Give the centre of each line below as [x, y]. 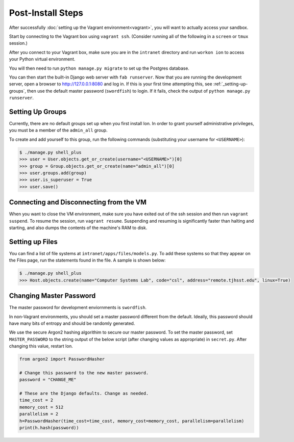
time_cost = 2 [36, 400]
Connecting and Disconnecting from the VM [78, 202]
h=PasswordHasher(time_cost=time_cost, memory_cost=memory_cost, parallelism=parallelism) [132, 421]
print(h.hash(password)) [49, 428]
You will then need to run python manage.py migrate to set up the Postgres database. [99, 68]
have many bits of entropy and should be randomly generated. [72, 323]
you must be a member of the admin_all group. [58, 130]
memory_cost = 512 [41, 407]
